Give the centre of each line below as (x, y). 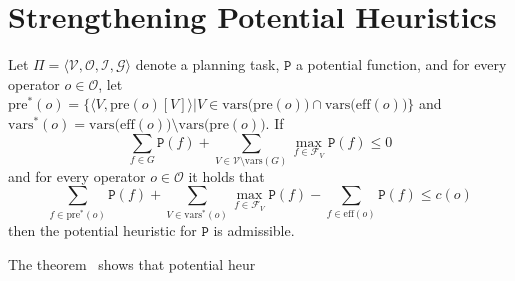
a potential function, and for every (401, 64)
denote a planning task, (207, 64)
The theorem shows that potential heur (132, 264)
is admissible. (254, 230)
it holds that (226, 175)
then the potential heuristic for (102, 230)
